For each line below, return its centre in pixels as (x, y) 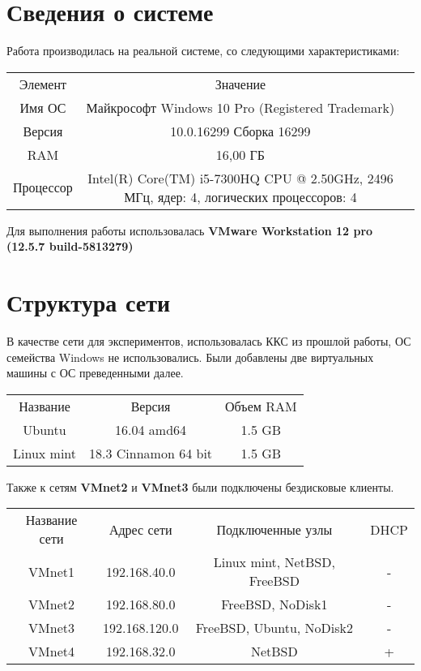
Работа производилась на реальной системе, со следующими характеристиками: (203, 51)
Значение (240, 84)
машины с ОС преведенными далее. (95, 373)
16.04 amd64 (151, 429)
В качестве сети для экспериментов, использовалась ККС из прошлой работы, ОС (209, 341)
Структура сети (89, 302)
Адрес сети (140, 529)
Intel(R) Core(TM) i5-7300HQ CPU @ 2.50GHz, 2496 (240, 178)
